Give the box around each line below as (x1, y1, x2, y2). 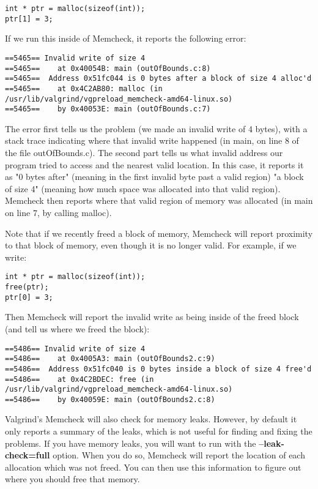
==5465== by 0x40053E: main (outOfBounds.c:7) (5, 105, 211, 114)
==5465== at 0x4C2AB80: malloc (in (5, 84, 163, 93)
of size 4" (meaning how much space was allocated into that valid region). (5, 182, 281, 195)
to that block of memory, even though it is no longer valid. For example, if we (5, 239, 297, 252)
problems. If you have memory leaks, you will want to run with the (5, 436, 256, 449)
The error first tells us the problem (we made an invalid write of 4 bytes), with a (5, 122, 308, 135)
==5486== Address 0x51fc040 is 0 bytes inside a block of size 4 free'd (5, 364, 312, 373)
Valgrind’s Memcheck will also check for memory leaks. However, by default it (5, 412, 297, 425)
